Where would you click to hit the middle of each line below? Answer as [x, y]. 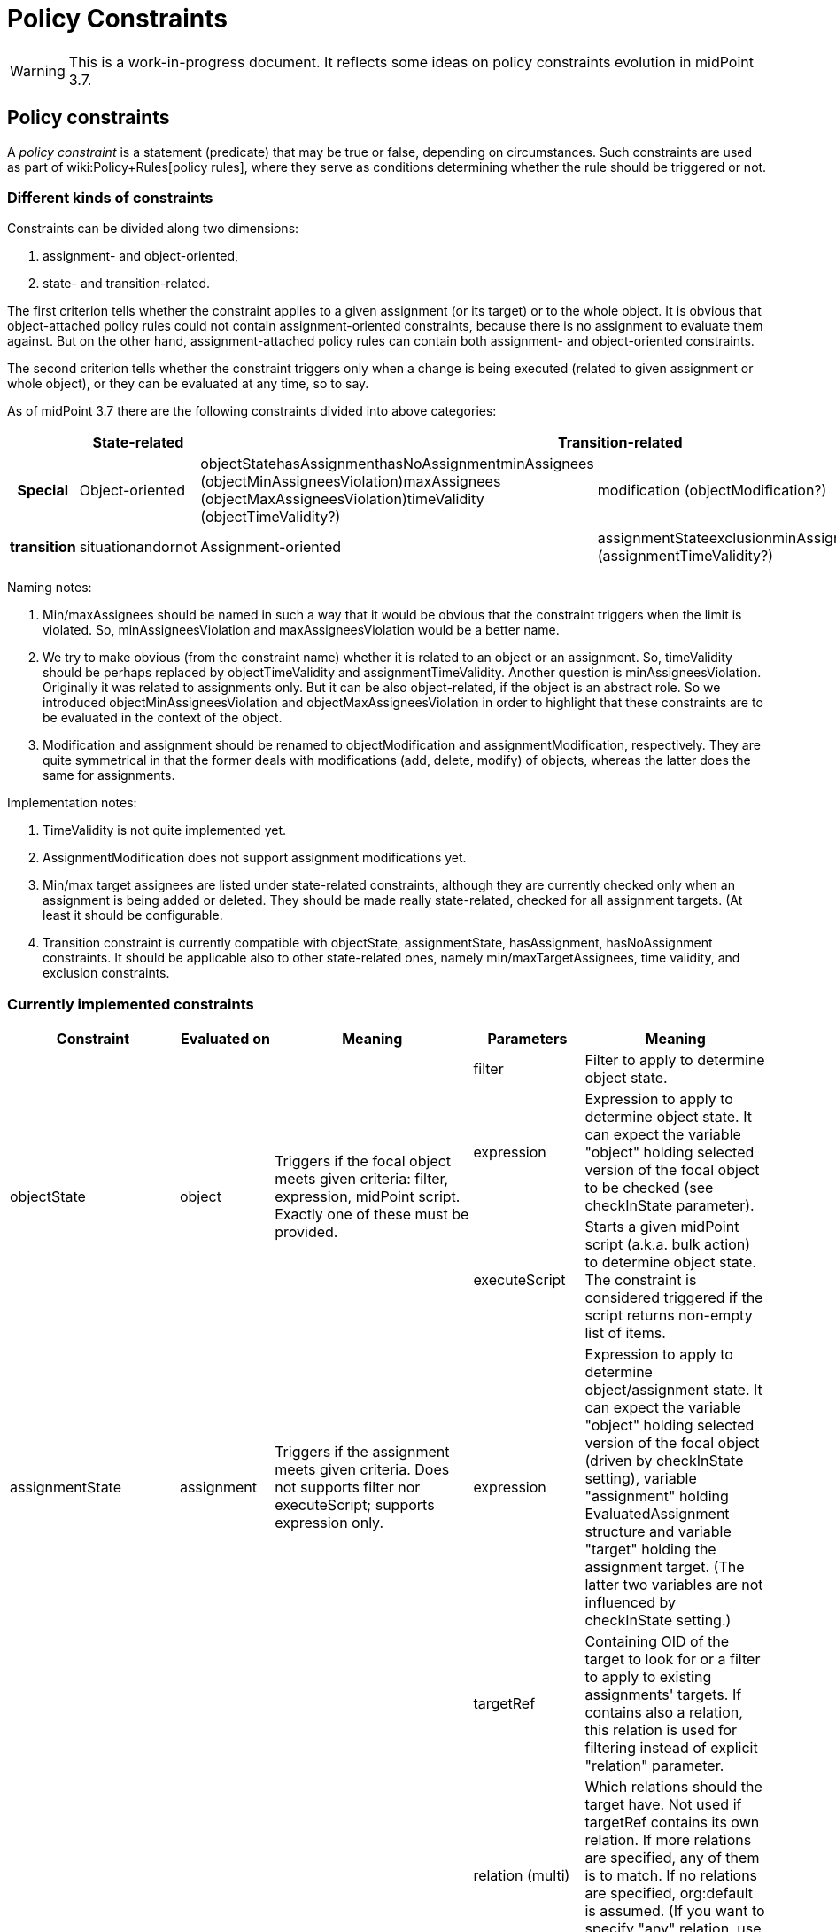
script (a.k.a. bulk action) [668, 1245]
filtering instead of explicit [671, 1748]
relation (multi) [522, 1876]
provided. [306, 1232]
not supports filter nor [348, 1488]
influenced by [631, 1603]
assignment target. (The [665, 1567]
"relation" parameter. [654, 1766]
